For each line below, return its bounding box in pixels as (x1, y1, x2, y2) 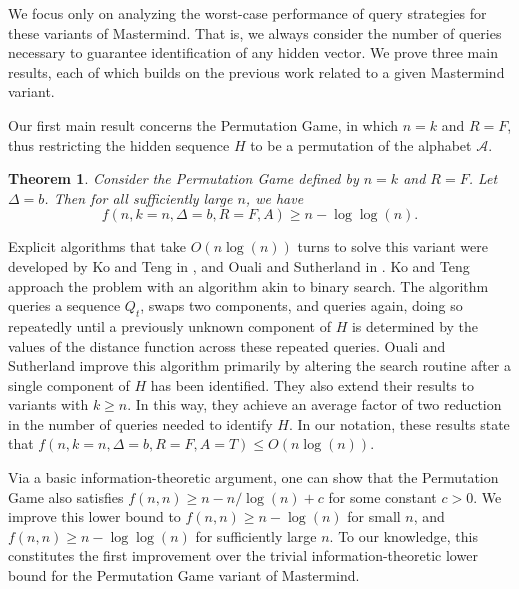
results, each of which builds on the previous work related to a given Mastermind (8, 61, 505, 82)
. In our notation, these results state (288, 413, 510, 434)
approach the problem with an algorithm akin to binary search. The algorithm (8, 275, 489, 296)
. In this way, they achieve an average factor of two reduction (127, 394, 502, 415)
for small (347, 506, 401, 527)
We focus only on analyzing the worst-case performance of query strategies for (8, 3, 487, 23)
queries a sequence (8, 295, 121, 316)
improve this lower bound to (8, 506, 181, 527)
